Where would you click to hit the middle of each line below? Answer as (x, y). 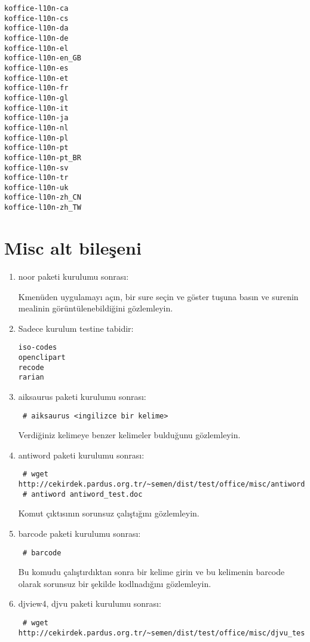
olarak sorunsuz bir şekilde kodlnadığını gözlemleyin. (115, 583)
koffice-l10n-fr (36, 88)
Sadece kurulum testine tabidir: (76, 328)
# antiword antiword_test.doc (82, 494)
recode (31, 367)
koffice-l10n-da (36, 28)
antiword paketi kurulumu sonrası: (81, 455)
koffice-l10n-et (36, 78)
